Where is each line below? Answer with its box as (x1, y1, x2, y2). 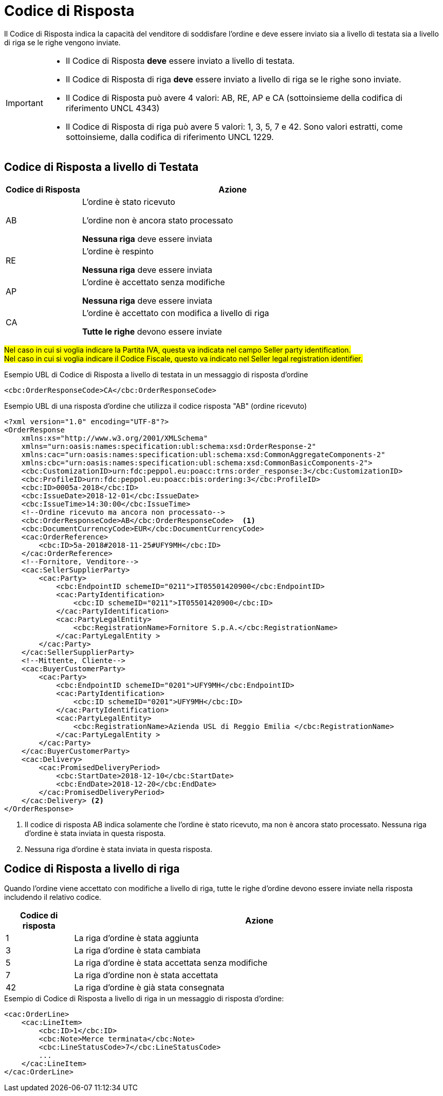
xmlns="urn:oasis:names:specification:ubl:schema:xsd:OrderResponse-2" (21, 442, 316, 450)
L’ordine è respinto (82, 246, 154, 256)
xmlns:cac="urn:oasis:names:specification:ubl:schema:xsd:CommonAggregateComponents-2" (21, 450, 385, 459)
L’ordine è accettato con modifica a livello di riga (82, 307, 269, 318)
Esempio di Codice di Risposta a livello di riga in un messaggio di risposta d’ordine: (4, 994, 284, 1003)
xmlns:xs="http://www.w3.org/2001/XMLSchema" (21, 433, 208, 442)
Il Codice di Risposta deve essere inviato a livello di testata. (65, 55, 295, 66)
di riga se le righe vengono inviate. (4, 38, 121, 47)
